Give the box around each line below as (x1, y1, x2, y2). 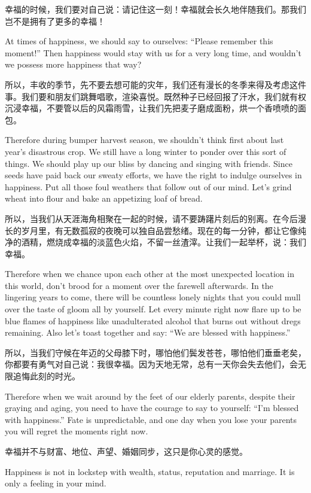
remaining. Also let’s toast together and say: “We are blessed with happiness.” (5, 326, 291, 339)
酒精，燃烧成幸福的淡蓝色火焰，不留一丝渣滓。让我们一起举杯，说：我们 (21, 236, 306, 248)
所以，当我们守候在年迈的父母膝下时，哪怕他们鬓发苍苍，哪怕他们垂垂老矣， (5, 346, 306, 358)
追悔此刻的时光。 (13, 370, 80, 382)
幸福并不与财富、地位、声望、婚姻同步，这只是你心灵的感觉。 (5, 445, 248, 457)
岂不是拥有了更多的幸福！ (5, 14, 105, 27)
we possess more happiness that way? (5, 58, 142, 71)
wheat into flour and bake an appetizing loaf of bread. (5, 192, 203, 205)
